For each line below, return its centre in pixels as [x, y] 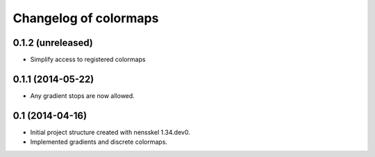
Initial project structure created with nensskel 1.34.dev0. [110, 132]
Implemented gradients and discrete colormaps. [99, 142]
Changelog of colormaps [86, 18]
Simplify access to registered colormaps [88, 60]
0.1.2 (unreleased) [53, 43]
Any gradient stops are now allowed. [82, 96]
